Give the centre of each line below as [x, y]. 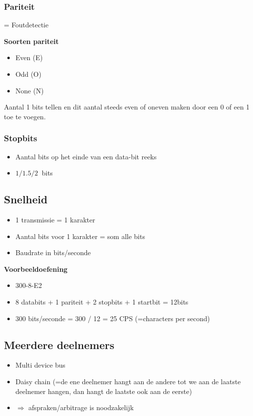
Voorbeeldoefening [36, 269]
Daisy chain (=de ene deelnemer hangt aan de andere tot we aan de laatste [128, 381]
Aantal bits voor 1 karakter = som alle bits [80, 236]
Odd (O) [28, 74]
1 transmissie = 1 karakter [55, 219]
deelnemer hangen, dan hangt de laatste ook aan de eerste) [104, 391]
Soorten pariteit [32, 41]
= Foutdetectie [26, 25]
